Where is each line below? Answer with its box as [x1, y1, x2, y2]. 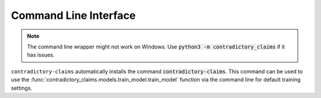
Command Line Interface [11, 9, 136, 22]
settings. [11, 84, 33, 92]
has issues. [27, 51, 55, 58]
